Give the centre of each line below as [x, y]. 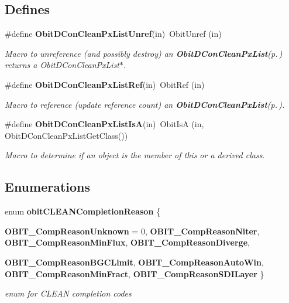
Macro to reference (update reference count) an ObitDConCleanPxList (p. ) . [145, 104]
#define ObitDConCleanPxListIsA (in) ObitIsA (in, [104, 124]
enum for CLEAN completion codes [68, 293]
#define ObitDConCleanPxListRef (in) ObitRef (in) [105, 84]
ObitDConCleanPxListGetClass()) [66, 135]
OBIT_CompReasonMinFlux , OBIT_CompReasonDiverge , [127, 242]
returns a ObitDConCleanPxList [62, 65]
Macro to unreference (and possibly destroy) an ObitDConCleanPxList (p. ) [144, 53]
